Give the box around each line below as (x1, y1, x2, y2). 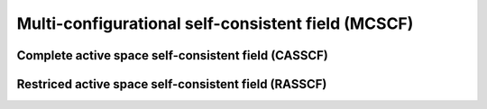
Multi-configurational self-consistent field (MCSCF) (16, 14, 414, 33)
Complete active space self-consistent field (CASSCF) (16, 48, 328, 63)
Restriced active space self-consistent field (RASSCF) (16, 77, 327, 92)
